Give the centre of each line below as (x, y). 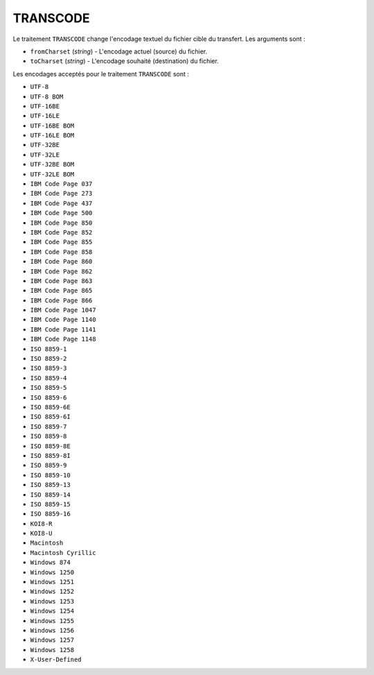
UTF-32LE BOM (52, 174)
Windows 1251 (52, 582)
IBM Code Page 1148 (63, 339)
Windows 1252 (52, 592)
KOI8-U (41, 533)
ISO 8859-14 (50, 495)
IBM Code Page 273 (61, 194)
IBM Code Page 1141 (63, 329)
